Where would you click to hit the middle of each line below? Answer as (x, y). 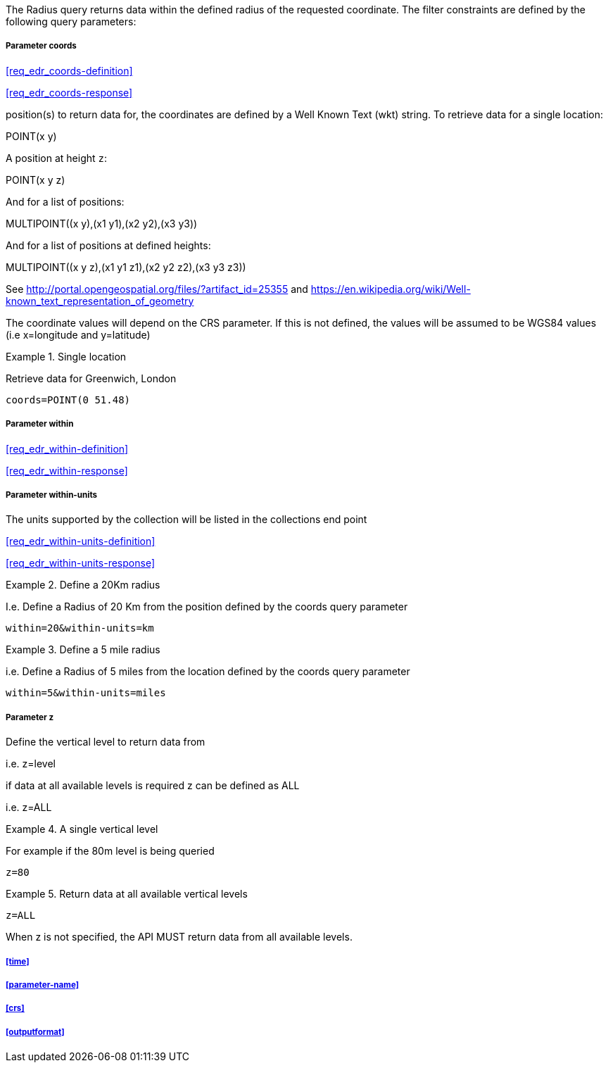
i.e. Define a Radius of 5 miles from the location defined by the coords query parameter (208, 672)
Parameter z (30, 717)
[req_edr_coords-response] (69, 92)
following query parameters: (71, 21)
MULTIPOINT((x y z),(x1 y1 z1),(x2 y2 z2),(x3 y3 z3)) (126, 267)
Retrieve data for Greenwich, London (91, 378)
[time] (18, 961)
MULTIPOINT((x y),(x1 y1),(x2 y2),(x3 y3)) (102, 223)
